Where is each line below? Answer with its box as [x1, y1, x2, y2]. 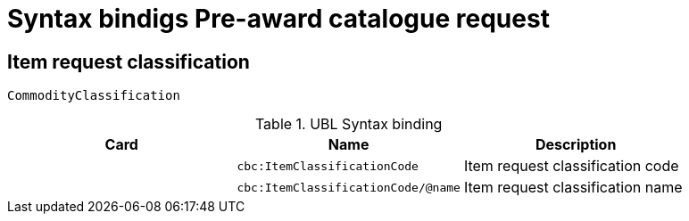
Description [535, 135, 617, 154]
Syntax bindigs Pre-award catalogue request [7, 4, 550, 34]
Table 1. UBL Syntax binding [254, 115, 443, 134]
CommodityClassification [7, 88, 180, 103]
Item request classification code [463, 157, 679, 176]
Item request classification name [463, 178, 683, 197]
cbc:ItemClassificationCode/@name [237, 180, 461, 194]
